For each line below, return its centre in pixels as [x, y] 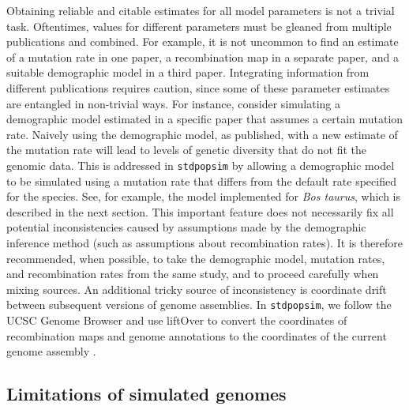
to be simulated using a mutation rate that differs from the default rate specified [201, 181]
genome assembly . [51, 351]
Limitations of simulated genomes [146, 394]
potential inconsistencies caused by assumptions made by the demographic [186, 227]
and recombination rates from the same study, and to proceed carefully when [193, 274]
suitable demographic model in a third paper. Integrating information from [188, 72]
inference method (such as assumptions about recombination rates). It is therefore [204, 242]
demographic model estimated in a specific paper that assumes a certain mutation [205, 119]
